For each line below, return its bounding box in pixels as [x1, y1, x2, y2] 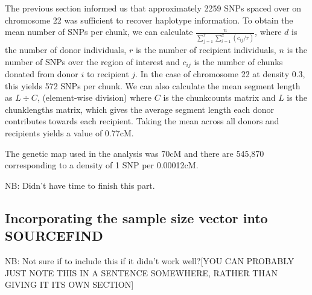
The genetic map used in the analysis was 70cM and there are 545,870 [5, 147, 264, 159]
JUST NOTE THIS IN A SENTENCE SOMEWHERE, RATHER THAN [5, 266, 278, 279]
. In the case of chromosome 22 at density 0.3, [135, 68, 305, 80]
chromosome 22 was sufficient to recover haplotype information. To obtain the [5, 13, 293, 26]
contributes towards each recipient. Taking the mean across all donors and [5, 115, 279, 127]
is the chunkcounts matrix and [163, 91, 276, 104]
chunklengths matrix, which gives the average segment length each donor [5, 103, 274, 115]
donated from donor [5, 68, 78, 80]
